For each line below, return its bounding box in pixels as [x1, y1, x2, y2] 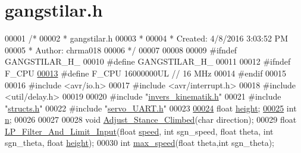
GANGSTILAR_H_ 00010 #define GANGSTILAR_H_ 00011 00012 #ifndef [5, 55, 291, 68]
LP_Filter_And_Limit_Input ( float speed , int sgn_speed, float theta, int [5, 125, 274, 137]
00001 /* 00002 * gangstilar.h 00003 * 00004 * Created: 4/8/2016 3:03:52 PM [5, 32, 288, 44]
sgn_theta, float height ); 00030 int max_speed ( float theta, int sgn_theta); [5, 136, 275, 149]
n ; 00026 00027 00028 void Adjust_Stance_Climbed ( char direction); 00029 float [5, 113, 297, 126]
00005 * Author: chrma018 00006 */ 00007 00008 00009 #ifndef [5, 43, 237, 56]
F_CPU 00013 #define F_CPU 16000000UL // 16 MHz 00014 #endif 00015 [5, 66, 287, 79]
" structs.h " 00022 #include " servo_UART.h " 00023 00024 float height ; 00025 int [5, 101, 297, 114]
